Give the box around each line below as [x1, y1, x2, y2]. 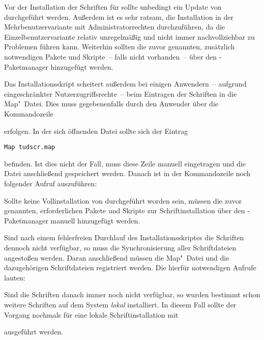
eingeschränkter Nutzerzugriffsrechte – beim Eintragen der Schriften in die [4, 88, 237, 99]
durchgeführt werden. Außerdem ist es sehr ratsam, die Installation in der [4, 11, 233, 22]
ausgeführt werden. [4, 326, 64, 337]
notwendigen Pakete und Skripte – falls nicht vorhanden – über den [4, 51, 217, 62]
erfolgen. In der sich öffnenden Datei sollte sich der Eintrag [4, 125, 188, 136]
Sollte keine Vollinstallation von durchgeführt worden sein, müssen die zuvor [4, 195, 242, 206]
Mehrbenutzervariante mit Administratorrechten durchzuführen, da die [4, 21, 225, 32]
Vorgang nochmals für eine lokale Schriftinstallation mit [4, 309, 179, 320]
